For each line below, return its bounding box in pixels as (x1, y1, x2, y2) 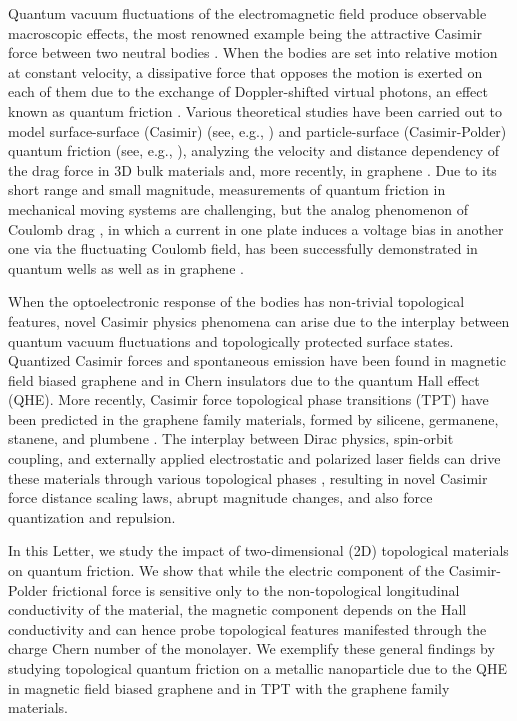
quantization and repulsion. (8, 506, 176, 527)
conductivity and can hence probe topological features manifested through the (8, 618, 487, 639)
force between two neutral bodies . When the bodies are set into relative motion (8, 42, 498, 63)
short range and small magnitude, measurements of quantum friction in (8, 179, 446, 200)
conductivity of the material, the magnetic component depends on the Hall (8, 599, 467, 620)
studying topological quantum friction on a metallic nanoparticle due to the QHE (8, 658, 507, 678)
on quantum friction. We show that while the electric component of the (8, 560, 445, 581)
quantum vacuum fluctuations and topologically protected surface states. (8, 330, 454, 351)
